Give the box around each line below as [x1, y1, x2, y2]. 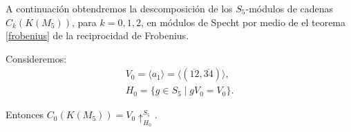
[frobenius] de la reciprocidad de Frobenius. [6, 28, 189, 43]
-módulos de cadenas [245, 1, 334, 15]
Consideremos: [6, 51, 67, 65]
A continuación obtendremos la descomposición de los [6, 1, 233, 15]
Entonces [6, 107, 44, 122]
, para [72, 14, 97, 29]
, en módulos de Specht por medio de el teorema [140, 14, 346, 29]
